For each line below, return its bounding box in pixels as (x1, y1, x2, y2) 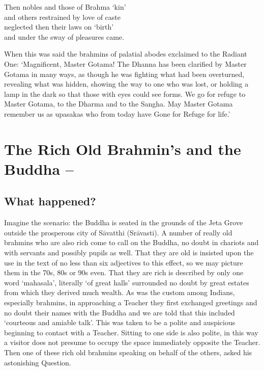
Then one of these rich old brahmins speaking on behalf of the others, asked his (4, 347, 252, 358)
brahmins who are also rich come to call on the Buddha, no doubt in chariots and (4, 237, 259, 248)
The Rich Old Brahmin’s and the (4, 138, 241, 159)
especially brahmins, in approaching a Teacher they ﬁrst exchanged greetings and (4, 297, 257, 308)
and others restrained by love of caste (4, 11, 121, 22)
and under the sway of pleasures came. (4, 31, 124, 42)
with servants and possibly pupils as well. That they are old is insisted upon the (4, 247, 254, 258)
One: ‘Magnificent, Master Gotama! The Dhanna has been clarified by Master (4, 58, 247, 69)
